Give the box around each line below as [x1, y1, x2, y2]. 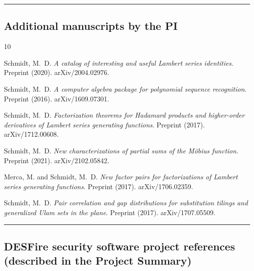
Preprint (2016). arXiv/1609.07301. [4, 93, 109, 103]
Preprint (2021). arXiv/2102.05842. [4, 155, 109, 165]
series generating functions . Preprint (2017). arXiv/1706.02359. [4, 181, 193, 191]
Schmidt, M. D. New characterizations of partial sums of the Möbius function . [4, 145, 238, 155]
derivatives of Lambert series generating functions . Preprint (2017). [4, 119, 205, 129]
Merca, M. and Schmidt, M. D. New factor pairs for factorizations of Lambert [4, 172, 238, 182]
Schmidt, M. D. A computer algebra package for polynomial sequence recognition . [4, 83, 247, 94]
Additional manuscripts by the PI [4, 18, 178, 33]
